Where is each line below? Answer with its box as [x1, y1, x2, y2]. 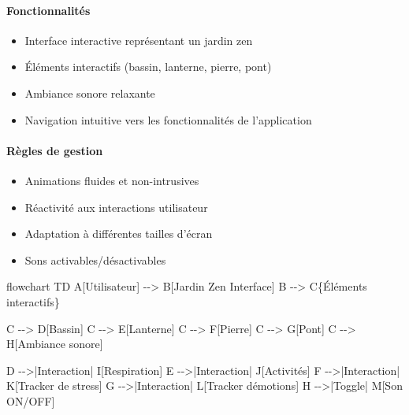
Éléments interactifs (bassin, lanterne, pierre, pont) [24, 58, 272, 75]
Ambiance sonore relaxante [24, 84, 155, 101]
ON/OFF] [6, 392, 55, 409]
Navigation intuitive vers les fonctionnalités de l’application [24, 111, 312, 128]
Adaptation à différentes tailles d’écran [24, 225, 213, 242]
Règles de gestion [6, 142, 103, 158]
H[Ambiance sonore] [6, 335, 103, 352]
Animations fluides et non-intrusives [24, 172, 199, 188]
